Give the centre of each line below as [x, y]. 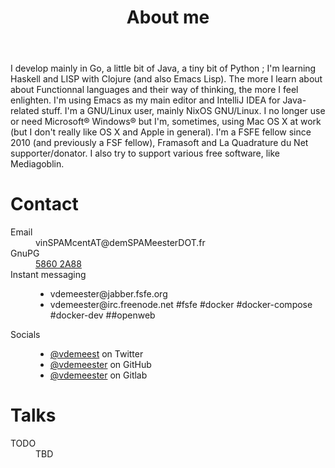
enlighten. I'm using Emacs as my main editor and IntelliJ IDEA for [145, 100]
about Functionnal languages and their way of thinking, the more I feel [154, 90]
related [25, 111]
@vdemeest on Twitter [96, 354]
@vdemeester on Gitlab [98, 375]
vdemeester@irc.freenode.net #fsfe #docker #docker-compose [181, 305]
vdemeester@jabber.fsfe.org [108, 294]
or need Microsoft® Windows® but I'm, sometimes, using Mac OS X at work [166, 122]
